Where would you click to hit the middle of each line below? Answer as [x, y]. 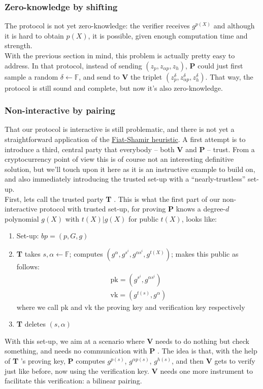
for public [143, 218]
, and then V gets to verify [213, 360]
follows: [28, 266]
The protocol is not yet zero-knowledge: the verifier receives [97, 26]
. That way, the [229, 76]
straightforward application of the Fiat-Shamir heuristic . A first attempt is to [125, 139]
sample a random [31, 76]
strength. [19, 45]
